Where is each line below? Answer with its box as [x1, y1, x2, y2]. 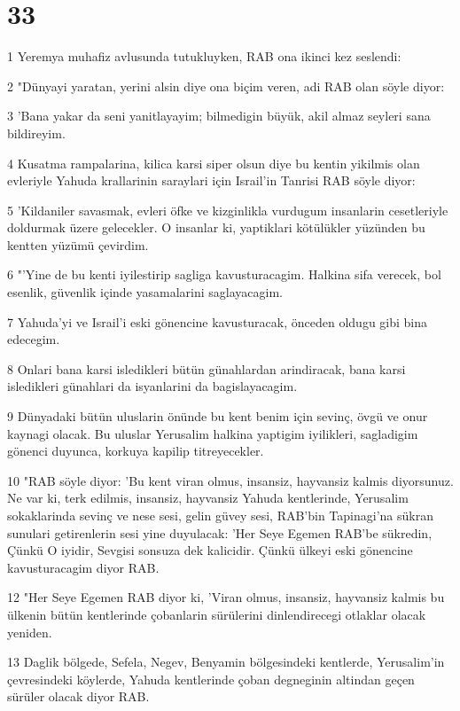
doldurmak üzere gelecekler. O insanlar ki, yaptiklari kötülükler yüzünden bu [7, 218, 425, 237]
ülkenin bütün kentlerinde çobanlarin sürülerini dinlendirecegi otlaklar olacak [7, 605, 426, 623]
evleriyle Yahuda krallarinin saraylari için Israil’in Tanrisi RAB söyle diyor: [7, 171, 416, 190]
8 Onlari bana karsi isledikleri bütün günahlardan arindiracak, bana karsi [7, 359, 406, 378]
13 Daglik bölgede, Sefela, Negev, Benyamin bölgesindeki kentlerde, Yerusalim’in [7, 652, 445, 671]
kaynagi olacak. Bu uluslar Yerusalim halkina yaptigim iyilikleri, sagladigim [7, 424, 418, 442]
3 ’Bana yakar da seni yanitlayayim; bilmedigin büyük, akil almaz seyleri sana [7, 106, 431, 125]
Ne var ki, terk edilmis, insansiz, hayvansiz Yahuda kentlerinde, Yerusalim [7, 488, 409, 507]
